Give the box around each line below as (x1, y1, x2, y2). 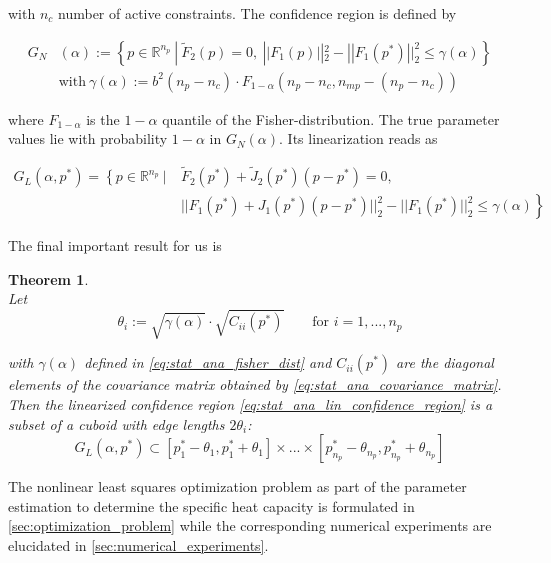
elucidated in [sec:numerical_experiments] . (8, 535, 269, 556)
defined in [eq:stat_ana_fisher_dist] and (84, 352, 332, 373)
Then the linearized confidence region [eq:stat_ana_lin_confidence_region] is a (8, 394, 493, 415)
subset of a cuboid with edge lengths (8, 413, 225, 434)
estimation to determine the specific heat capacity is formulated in (8, 495, 415, 516)
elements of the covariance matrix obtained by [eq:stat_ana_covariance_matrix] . (8, 374, 502, 395)
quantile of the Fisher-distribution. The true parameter (162, 108, 500, 129)
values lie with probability (8, 128, 168, 149)
